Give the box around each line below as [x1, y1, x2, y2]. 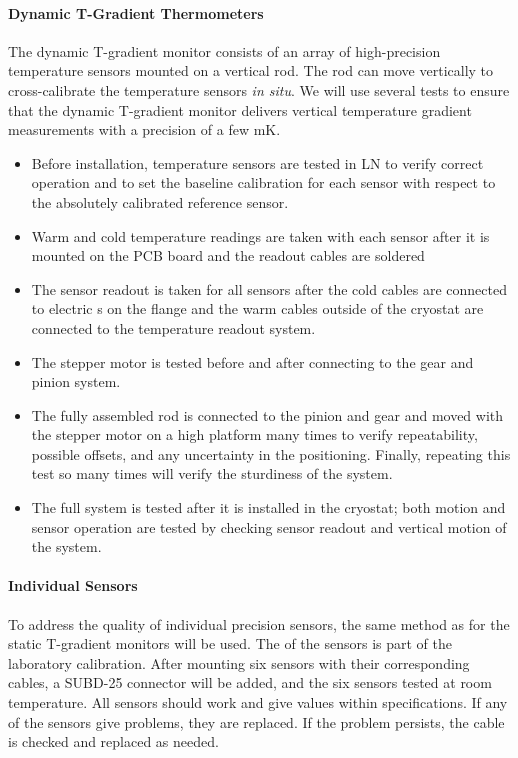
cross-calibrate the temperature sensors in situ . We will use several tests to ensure [8, 79, 510, 100]
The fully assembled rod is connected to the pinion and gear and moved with [31, 404, 504, 425]
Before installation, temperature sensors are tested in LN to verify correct [31, 152, 484, 173]
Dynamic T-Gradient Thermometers [8, 2, 264, 23]
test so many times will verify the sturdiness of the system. [31, 463, 393, 484]
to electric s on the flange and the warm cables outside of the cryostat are [31, 298, 484, 319]
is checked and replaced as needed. [8, 731, 219, 752]
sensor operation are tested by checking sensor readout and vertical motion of [31, 516, 507, 537]
